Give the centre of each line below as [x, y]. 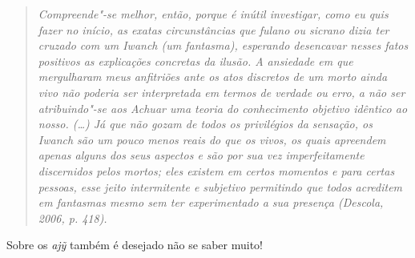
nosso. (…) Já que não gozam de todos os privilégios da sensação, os [205, 124]
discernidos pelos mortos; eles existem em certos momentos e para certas [216, 170]
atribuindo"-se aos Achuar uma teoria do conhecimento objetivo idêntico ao [223, 108]
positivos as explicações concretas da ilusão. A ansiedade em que [195, 60]
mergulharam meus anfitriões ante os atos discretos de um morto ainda [213, 77]
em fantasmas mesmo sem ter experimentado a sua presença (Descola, [211, 202]
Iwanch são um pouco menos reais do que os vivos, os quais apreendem [212, 139]
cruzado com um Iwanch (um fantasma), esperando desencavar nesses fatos [223, 45]
